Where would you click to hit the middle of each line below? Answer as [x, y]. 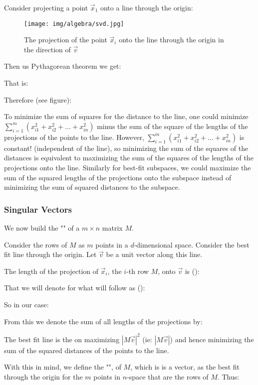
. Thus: [228, 376]
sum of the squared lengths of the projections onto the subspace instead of [118, 177]
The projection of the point [66, 40]
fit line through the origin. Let [50, 254]
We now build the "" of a [42, 228]
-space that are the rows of [168, 376]
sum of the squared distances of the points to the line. [87, 350]
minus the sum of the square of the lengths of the [172, 126]
